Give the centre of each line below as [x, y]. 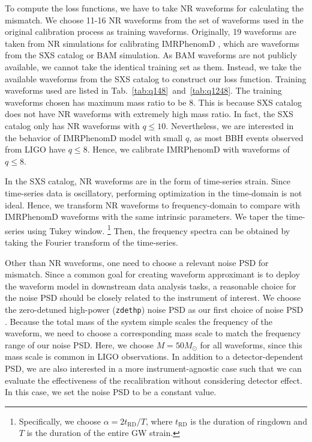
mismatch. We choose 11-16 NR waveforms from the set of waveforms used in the [154, 20]
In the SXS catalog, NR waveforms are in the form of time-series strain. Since [148, 181]
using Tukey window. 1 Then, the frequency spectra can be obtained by [159, 229]
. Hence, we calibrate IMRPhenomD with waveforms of [188, 149]
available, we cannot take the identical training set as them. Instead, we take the [153, 66]
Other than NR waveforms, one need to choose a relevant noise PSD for [137, 262]
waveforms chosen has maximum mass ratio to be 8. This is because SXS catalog [153, 102]
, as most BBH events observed [246, 137]
